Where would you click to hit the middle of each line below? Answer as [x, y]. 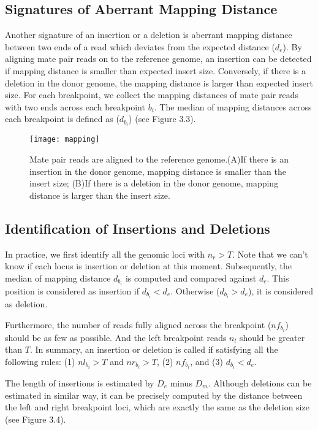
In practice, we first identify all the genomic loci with [105, 254]
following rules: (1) [40, 361]
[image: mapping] [65, 140]
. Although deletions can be [260, 383]
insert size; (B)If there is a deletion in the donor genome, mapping [154, 183]
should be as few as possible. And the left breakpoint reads [116, 337]
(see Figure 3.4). [36, 419]
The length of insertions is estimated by [80, 383]
